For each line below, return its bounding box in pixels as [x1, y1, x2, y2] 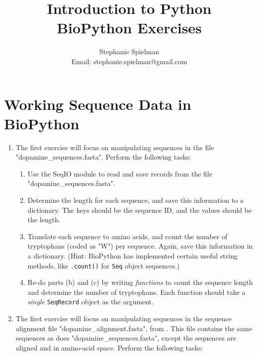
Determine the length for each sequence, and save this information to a [27, 195, 244, 205]
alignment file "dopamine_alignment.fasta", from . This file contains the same [15, 323, 252, 333]
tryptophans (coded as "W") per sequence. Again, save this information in [27, 241, 253, 251]
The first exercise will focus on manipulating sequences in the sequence [15, 313, 232, 324]
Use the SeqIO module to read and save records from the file [27, 168, 212, 178]
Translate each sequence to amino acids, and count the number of [27, 231, 228, 241]
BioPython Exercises [57, 17, 202, 38]
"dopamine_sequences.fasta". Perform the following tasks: [15, 152, 191, 162]
